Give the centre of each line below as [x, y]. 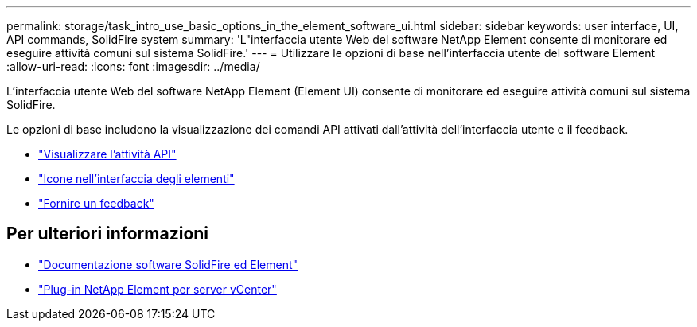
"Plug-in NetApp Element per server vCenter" [158, 289]
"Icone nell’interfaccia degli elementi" [136, 179]
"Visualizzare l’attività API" [107, 154]
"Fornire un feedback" [96, 203]
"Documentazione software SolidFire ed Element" [168, 264]
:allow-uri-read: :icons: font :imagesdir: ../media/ [133, 66]
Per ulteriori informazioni [108, 234]
